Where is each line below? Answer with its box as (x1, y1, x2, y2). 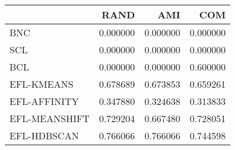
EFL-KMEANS (9, 77, 74, 91)
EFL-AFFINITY (9, 94, 79, 108)
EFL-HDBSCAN (9, 129, 79, 142)
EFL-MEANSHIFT (9, 111, 90, 125)
